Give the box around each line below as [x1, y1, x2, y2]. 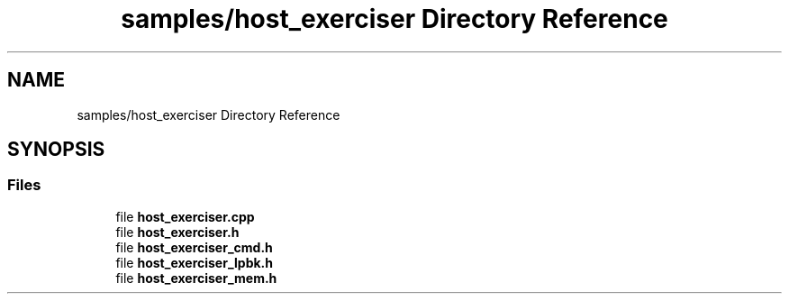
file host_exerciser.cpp [115, 208, 255, 224]
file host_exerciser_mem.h [115, 269, 277, 286]
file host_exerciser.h [115, 223, 240, 240]
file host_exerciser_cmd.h [115, 239, 273, 255]
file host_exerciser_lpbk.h [115, 254, 273, 270]
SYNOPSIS [7, 138, 105, 161]
